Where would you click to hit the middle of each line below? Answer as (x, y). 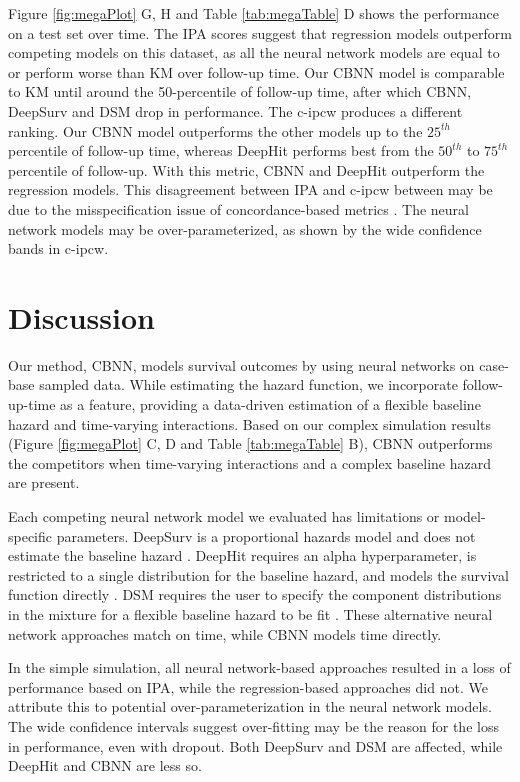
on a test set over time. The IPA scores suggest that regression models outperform (260, 32)
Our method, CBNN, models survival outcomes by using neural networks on (241, 364)
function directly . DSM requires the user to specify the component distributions (255, 594)
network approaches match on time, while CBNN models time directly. (225, 633)
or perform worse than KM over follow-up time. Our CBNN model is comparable (256, 71)
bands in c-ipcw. (58, 248)
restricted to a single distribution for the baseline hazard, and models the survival (258, 574)
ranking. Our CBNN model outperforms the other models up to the (215, 130)
